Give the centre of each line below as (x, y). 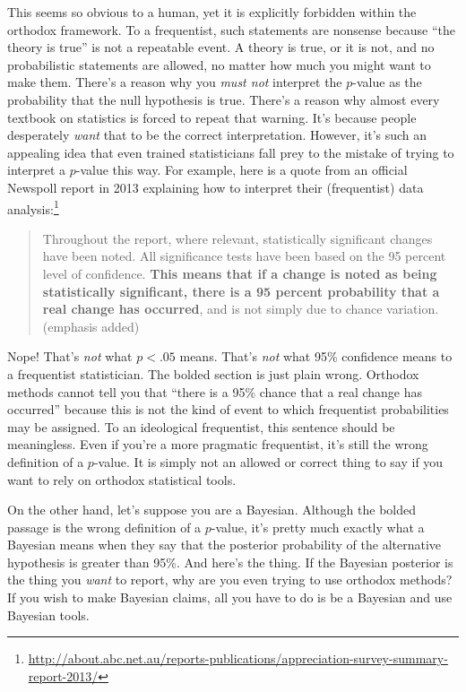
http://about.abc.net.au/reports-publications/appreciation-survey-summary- (238, 658)
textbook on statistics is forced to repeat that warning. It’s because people (212, 117)
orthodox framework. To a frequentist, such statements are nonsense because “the (232, 29)
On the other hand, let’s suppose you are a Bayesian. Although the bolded (211, 510)
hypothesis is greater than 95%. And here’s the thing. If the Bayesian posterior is (230, 562)
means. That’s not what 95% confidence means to (316, 356)
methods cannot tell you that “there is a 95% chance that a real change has (215, 391)
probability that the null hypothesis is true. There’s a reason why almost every (224, 99)
